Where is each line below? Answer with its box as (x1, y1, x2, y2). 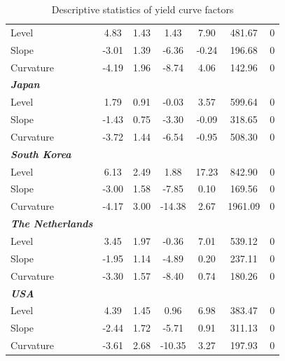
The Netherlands (11, 216, 93, 231)
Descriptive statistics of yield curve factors (51, 2, 234, 16)
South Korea (11, 146, 71, 161)
